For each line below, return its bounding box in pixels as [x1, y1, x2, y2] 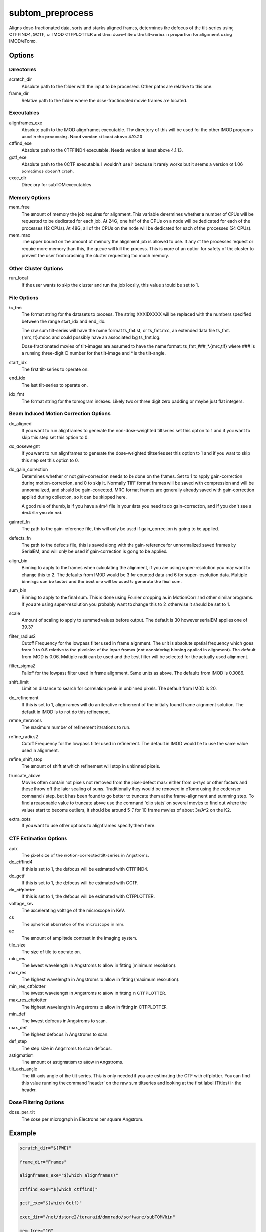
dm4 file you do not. [21, 510, 63, 516]
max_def [9, 1025, 27, 1030]
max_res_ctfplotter [9, 997, 47, 1003]
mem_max [9, 232, 31, 238]
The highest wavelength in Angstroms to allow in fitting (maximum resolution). [21, 976, 180, 982]
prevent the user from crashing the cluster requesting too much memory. [21, 253, 169, 259]
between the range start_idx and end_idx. [21, 318, 106, 324]
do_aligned [9, 420, 32, 426]
